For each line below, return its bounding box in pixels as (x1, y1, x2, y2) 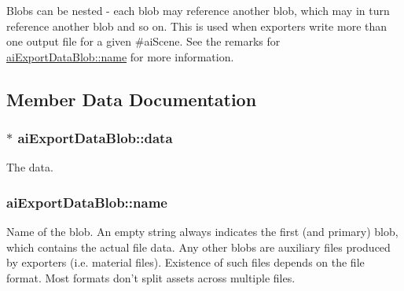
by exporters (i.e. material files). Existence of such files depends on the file (6, 254, 365, 271)
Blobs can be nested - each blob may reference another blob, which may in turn (6, 2, 390, 18)
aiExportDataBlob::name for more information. (6, 48, 234, 64)
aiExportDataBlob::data (17, 128, 173, 148)
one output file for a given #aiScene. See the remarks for (6, 33, 281, 50)
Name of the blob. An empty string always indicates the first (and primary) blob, (6, 223, 398, 240)
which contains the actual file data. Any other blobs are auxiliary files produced (6, 238, 391, 255)
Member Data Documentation (6, 87, 257, 111)
